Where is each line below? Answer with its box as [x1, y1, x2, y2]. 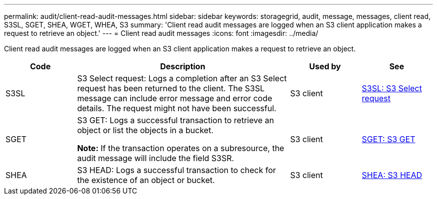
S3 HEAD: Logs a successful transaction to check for [77, 165, 276, 175]
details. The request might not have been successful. [77, 103, 276, 113]
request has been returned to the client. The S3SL [77, 83, 265, 93]
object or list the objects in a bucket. [77, 125, 214, 135]
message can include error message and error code [77, 93, 272, 103]
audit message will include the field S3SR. [77, 153, 234, 163]
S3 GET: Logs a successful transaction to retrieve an [77, 115, 274, 125]
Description [160, 61, 206, 71]
